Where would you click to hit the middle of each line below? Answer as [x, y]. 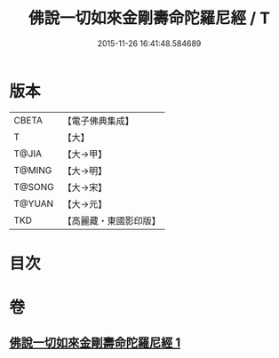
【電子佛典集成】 [99, 121]
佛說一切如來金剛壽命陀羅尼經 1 [95, 343]
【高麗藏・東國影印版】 [112, 220]
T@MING [33, 170]
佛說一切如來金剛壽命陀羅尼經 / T [149, 18]
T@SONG [34, 187]
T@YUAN [34, 203]
